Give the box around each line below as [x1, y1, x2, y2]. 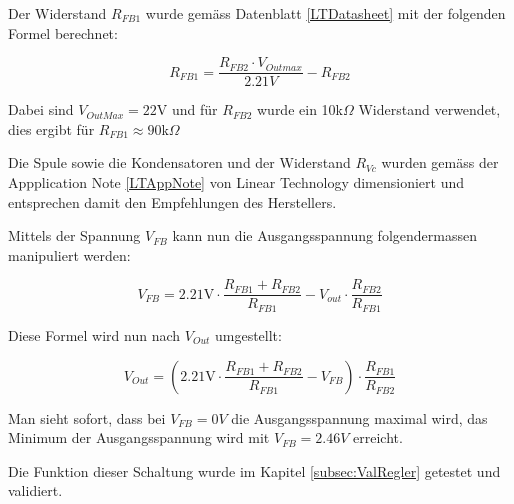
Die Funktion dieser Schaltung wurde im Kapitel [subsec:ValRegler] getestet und [8, 460, 501, 481]
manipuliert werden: [8, 244, 131, 265]
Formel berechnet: [8, 22, 118, 43]
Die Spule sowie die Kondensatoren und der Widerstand [8, 152, 351, 173]
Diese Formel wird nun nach [8, 324, 181, 345]
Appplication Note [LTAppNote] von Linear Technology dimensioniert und [8, 172, 465, 193]
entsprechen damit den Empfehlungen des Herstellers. [8, 191, 337, 212]
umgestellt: [214, 324, 282, 345]
